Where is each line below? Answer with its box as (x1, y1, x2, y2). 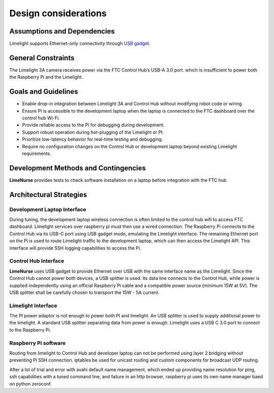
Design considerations (9, 8, 107, 19)
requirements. (22, 150, 52, 156)
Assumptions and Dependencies (9, 27, 115, 36)
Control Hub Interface (9, 257, 64, 265)
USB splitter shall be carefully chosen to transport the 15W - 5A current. (9, 289, 160, 296)
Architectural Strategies (9, 190, 87, 199)
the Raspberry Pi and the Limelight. (9, 74, 83, 80)
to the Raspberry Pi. (9, 326, 51, 333)
